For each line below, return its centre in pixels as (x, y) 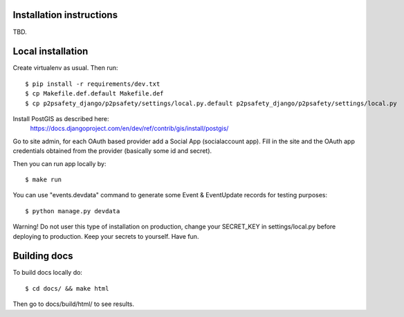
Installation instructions (65, 15)
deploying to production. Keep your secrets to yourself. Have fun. (106, 236)
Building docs (43, 256)
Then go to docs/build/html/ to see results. (74, 304)
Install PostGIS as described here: (61, 118)
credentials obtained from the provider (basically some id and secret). (112, 151)
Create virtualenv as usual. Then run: (65, 68)
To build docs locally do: (48, 273)
